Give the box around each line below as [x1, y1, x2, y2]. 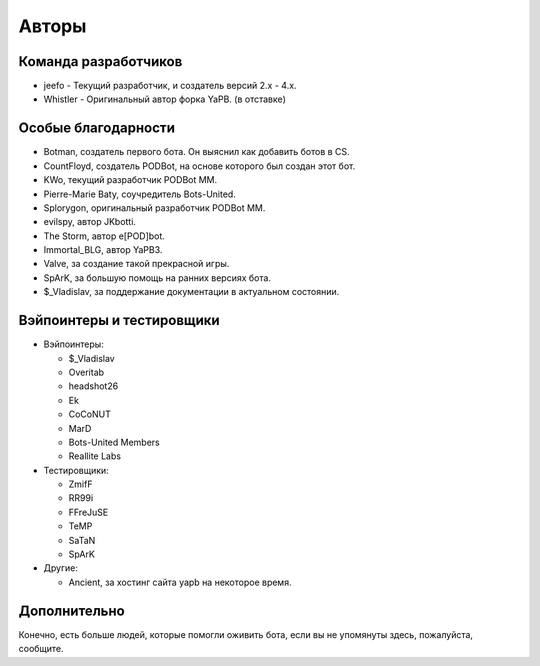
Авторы [18, 15, 87, 37]
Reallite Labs [68, 450, 122, 462]
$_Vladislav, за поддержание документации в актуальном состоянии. [43, 286, 340, 298]
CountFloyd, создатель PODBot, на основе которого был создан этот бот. [43, 160, 356, 172]
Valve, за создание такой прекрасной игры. [43, 258, 230, 270]
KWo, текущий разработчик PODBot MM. [43, 174, 218, 186]
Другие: [43, 562, 79, 574]
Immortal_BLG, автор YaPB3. [43, 244, 163, 256]
